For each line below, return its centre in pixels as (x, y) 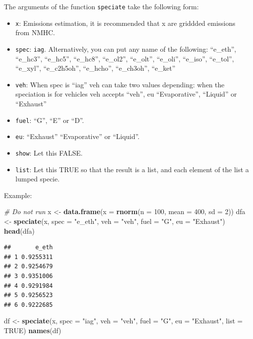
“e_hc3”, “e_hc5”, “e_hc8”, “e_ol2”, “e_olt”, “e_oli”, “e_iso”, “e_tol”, (125, 58)
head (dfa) (19, 230)
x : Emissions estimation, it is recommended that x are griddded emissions (125, 23)
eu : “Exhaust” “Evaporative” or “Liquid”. (78, 136)
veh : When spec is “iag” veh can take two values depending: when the (120, 84)
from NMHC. (35, 32)
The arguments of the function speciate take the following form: (101, 6)
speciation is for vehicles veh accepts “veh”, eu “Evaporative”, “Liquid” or (126, 94)
